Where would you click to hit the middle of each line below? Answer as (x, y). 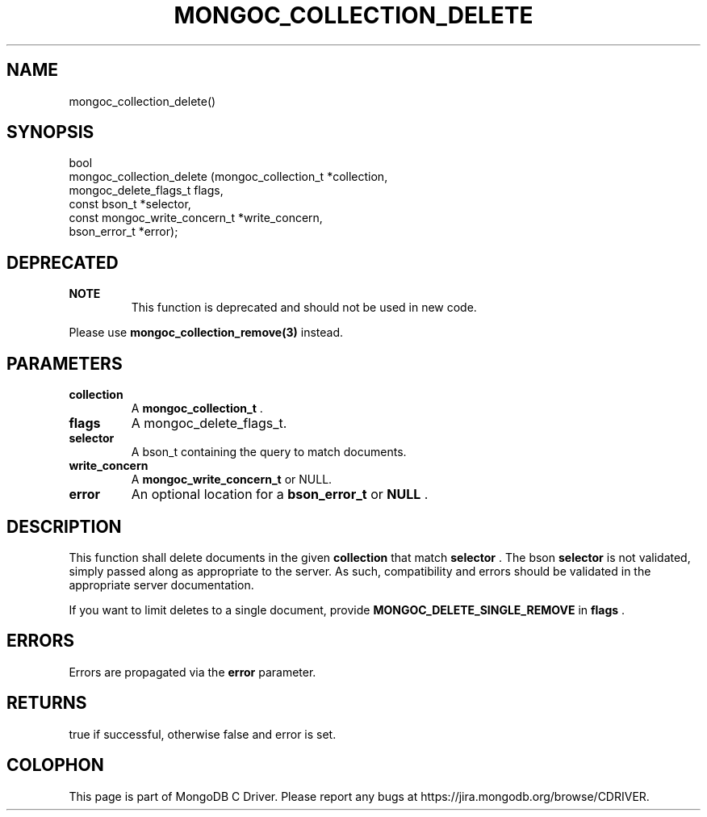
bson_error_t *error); (123, 232)
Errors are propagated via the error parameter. (192, 672)
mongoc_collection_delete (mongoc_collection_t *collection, (228, 177)
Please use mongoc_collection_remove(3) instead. (206, 333)
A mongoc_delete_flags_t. (209, 423)
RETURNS (47, 703)
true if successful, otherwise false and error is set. (203, 734)
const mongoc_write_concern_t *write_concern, (196, 218)
